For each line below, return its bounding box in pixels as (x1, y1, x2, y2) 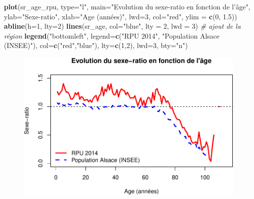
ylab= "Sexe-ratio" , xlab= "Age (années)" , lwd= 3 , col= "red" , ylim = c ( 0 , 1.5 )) (4, 11, 237, 21)
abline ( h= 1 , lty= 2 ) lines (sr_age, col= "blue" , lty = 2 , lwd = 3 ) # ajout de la (4, 21, 241, 31)
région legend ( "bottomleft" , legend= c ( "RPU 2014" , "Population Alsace (4, 30, 220, 41)
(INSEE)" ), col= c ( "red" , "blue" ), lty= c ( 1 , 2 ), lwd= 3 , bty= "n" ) (4, 40, 188, 50)
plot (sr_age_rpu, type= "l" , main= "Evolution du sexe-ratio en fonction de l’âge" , (4, 1, 251, 11)
